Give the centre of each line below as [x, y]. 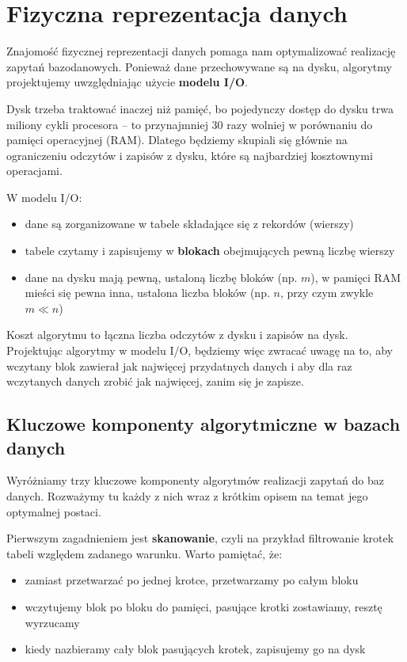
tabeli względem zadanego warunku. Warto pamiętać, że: [145, 553]
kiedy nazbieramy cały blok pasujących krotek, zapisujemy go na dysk [195, 649]
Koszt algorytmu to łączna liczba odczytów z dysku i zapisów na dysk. [177, 335]
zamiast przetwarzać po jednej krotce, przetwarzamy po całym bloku [192, 580]
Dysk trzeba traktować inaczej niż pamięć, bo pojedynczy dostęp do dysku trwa [200, 108]
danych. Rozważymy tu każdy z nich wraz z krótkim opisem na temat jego [187, 496]
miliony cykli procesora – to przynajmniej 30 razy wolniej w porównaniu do [190, 124]
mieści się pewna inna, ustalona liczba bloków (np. [147, 293]
